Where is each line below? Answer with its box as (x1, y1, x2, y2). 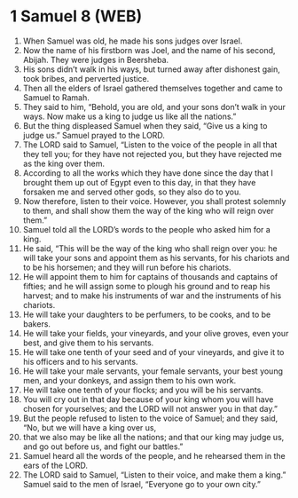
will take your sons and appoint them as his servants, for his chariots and (22, 252, 290, 263)
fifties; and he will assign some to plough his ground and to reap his (22, 281, 271, 291)
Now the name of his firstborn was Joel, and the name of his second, (22, 44, 276, 55)
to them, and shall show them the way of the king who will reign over (22, 205, 274, 216)
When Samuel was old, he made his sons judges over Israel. (22, 36, 243, 46)
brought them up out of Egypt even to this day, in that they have (22, 177, 256, 187)
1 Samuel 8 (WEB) (10, 6, 143, 27)
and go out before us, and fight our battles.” (22, 441, 184, 452)
